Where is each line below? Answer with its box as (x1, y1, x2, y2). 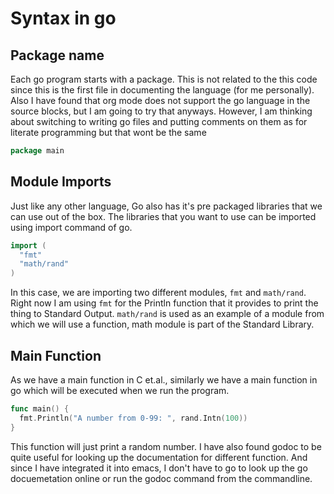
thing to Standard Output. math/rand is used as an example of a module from (10, 308, 325, 320)
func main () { (10, 404, 70, 414)
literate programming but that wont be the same (10, 127, 207, 138)
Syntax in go (10, 7, 117, 30)
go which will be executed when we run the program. (10, 385, 230, 396)
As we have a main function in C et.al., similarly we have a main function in (10, 374, 318, 386)
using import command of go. (10, 221, 133, 233)
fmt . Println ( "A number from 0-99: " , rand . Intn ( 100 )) (19, 413, 248, 423)
